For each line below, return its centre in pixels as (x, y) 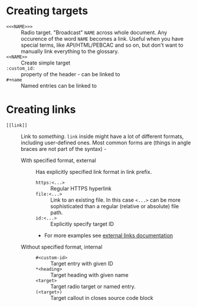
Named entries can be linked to (59, 85)
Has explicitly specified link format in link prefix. (94, 172)
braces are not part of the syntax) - (64, 148)
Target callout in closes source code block (102, 298)
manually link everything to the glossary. (70, 51)
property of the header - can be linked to (70, 74)
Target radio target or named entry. (93, 286)
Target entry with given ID (82, 263)
